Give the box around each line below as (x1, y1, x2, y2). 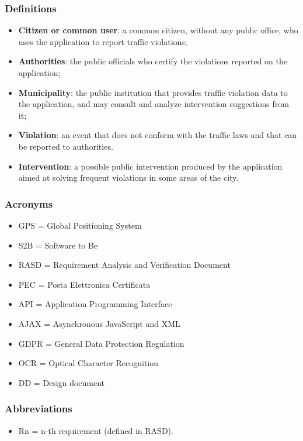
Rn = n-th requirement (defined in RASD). (18, 424, 173, 436)
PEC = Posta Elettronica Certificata (18, 278, 151, 290)
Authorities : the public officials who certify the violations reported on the (18, 55, 287, 67)
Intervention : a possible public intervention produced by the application (18, 160, 283, 172)
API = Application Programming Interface (18, 298, 172, 310)
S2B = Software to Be (18, 239, 98, 251)
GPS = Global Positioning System (18, 219, 142, 231)
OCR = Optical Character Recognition (18, 357, 159, 369)
